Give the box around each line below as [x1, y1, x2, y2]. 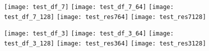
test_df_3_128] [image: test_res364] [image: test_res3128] [4, 39, 206, 47]
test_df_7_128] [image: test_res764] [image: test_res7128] [4, 13, 206, 20]
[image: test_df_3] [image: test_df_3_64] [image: [4, 30, 174, 37]
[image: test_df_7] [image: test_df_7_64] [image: [4, 3, 174, 10]
